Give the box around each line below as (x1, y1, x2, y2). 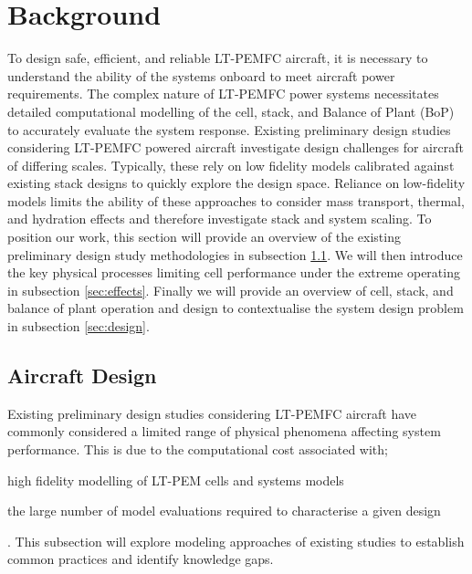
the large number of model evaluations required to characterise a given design (7, 501, 441, 520)
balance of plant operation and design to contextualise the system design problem (7, 298, 464, 318)
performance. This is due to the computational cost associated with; (7, 440, 388, 459)
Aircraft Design (7, 361, 157, 390)
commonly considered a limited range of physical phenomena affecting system (7, 422, 441, 441)
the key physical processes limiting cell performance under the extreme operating (7, 263, 460, 282)
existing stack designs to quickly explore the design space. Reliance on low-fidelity (7, 173, 466, 193)
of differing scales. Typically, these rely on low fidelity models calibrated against (7, 155, 455, 174)
